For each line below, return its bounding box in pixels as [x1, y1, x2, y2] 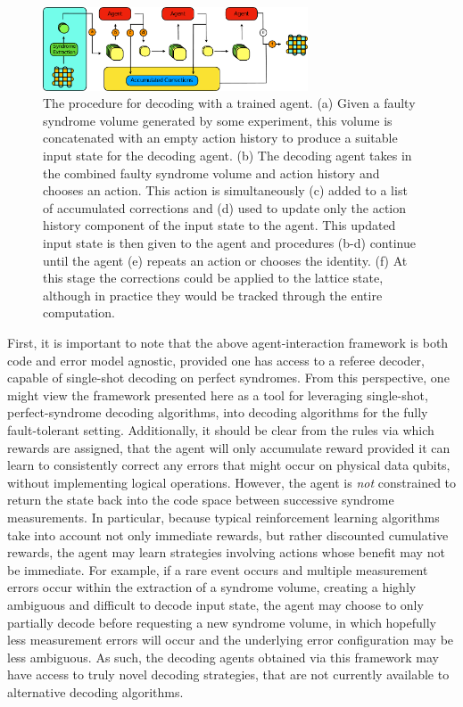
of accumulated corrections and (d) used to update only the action [43, 198, 407, 217]
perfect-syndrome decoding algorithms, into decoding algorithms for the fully [7, 403, 428, 422]
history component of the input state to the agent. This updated [43, 216, 396, 234]
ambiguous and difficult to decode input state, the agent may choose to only [7, 595, 424, 613]
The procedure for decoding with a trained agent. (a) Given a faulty [43, 94, 416, 112]
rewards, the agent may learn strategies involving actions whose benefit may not [7, 543, 445, 562]
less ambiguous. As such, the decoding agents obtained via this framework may [7, 647, 439, 666]
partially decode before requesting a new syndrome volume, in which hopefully [7, 612, 437, 631]
